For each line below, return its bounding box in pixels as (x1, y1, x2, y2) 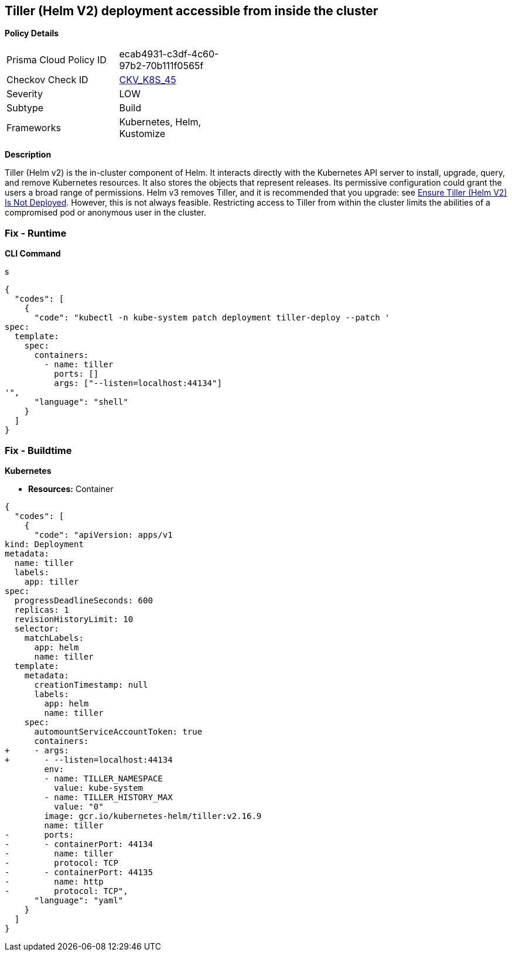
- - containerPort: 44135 (5, 867, 153, 877)
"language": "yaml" (34, 895, 124, 905)
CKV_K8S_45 (119, 74, 176, 86)
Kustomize (119, 128, 166, 140)
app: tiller (24, 576, 79, 586)
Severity (6, 88, 43, 100)
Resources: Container (28, 483, 114, 494)
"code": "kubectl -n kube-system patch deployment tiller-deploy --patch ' (34, 313, 390, 323)
